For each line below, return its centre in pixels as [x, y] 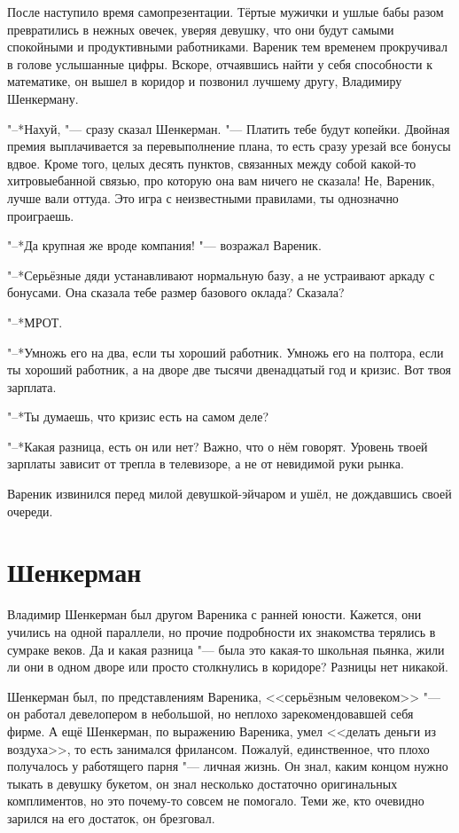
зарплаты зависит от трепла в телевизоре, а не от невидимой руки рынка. [206, 464]
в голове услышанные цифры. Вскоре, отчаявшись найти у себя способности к [220, 63]
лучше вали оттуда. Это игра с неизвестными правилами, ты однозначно [203, 197]
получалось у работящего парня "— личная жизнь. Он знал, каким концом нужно [228, 766]
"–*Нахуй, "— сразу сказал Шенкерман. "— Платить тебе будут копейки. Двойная [229, 128]
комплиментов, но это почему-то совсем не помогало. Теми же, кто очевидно [216, 801]
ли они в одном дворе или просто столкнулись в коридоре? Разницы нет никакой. [228, 667]
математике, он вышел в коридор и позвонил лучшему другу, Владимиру [205, 81]
